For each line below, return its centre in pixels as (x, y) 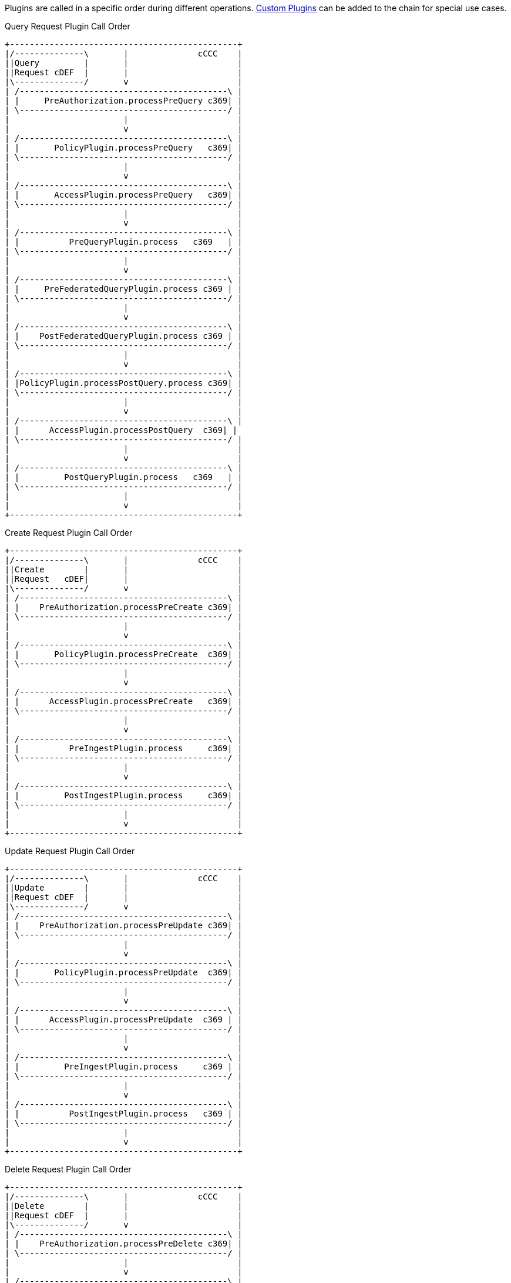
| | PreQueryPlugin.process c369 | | (124, 242)
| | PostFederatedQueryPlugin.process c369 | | (124, 336)
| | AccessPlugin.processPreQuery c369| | (124, 195)
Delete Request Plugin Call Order (68, 1169)
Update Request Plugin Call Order (70, 851)
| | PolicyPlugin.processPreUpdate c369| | (124, 972)
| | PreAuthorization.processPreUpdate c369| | (124, 925)
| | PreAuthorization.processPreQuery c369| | (124, 101)
